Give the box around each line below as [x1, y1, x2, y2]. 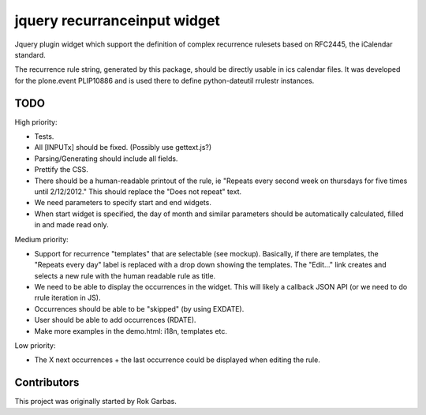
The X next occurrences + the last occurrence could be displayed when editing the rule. [34, 355, 321, 365]
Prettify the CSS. [34, 165, 88, 174]
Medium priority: [14, 234, 69, 244]
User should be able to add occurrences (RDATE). [34, 316, 196, 325]
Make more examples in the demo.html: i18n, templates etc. [34, 326, 228, 335]
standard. [14, 50, 47, 59]
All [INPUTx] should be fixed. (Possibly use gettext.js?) [34, 143, 212, 152]
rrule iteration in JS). [34, 293, 101, 303]
